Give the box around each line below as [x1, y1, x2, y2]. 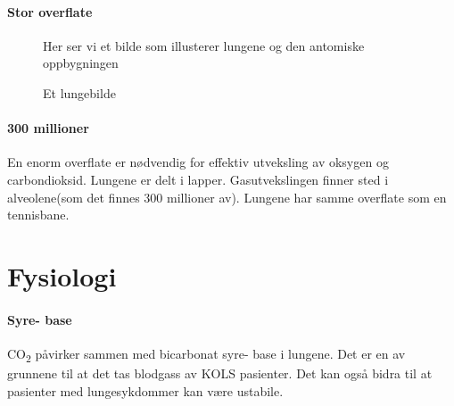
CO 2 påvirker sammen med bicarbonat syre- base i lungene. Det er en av [7, 344, 406, 365]
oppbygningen [43, 54, 119, 72]
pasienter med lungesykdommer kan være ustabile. [7, 381, 284, 400]
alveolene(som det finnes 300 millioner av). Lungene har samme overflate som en [7, 187, 447, 206]
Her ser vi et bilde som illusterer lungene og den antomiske [43, 36, 365, 54]
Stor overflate [7, 2, 93, 21]
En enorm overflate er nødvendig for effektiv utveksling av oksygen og [7, 153, 389, 171]
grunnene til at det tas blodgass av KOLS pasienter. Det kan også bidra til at [7, 364, 433, 383]
